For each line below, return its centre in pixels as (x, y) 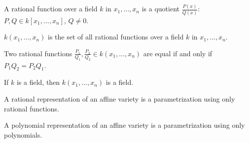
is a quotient (160, 9)
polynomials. (23, 134)
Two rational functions (38, 53)
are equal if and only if (178, 53)
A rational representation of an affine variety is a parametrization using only (120, 98)
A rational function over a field (51, 9)
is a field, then (38, 82)
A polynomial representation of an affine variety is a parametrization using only (124, 125)
